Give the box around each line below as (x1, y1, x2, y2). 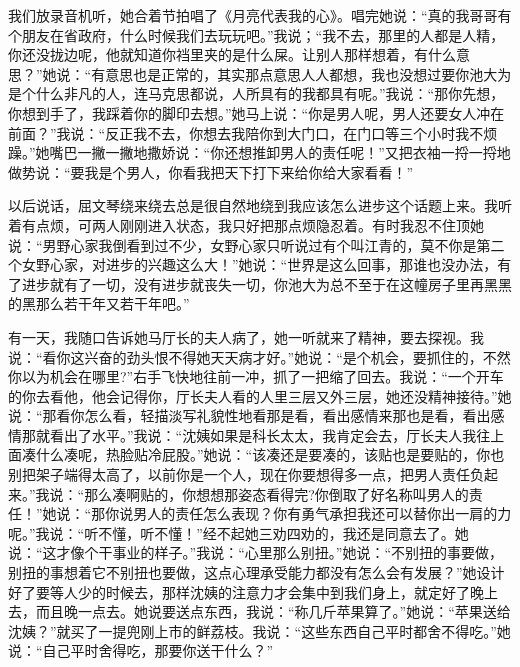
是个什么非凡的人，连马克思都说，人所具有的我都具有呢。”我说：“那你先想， (8, 83, 505, 104)
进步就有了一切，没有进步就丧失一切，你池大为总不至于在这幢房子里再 (21, 273, 484, 294)
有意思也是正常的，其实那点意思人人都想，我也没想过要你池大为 (91, 63, 512, 84)
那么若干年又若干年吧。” (35, 293, 190, 314)
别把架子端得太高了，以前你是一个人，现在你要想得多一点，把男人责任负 (8, 464, 484, 485)
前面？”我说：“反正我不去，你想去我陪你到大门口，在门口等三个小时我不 (8, 122, 484, 143)
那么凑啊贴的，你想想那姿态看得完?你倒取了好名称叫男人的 (84, 483, 469, 504)
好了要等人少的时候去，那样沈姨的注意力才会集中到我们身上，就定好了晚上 (8, 581, 498, 602)
